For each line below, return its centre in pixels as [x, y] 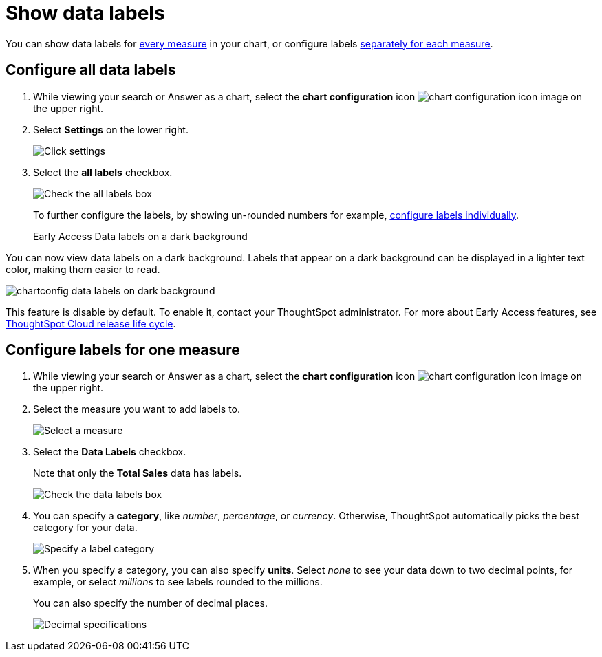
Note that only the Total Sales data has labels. [138, 473]
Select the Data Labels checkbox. [110, 452]
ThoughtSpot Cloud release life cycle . [91, 323]
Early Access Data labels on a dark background [140, 236]
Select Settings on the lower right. [111, 129]
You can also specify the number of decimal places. [150, 603]
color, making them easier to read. [83, 269]
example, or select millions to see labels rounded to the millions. [178, 582]
